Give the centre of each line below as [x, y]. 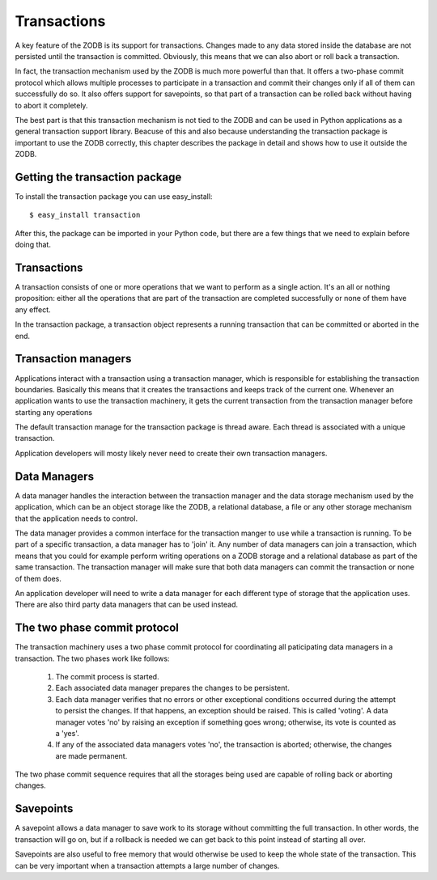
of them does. [38, 578]
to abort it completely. [51, 105]
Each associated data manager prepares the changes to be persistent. [173, 688]
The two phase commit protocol [97, 628]
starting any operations [54, 412]
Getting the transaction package [98, 177]
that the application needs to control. [76, 518]
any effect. [33, 309]
